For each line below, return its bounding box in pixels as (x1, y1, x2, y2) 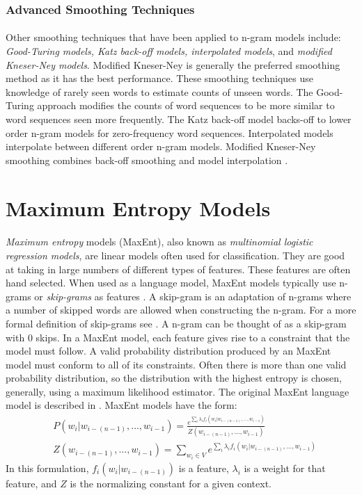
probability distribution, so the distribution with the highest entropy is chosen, (6, 371, 342, 385)
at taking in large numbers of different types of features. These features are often (6, 261, 351, 276)
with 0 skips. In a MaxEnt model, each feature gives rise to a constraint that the (6, 330, 350, 344)
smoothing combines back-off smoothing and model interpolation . (6, 152, 288, 167)
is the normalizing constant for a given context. (70, 476, 272, 490)
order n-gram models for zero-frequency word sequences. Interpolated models (6, 125, 333, 140)
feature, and (6, 476, 57, 490)
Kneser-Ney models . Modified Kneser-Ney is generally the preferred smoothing (6, 57, 340, 72)
